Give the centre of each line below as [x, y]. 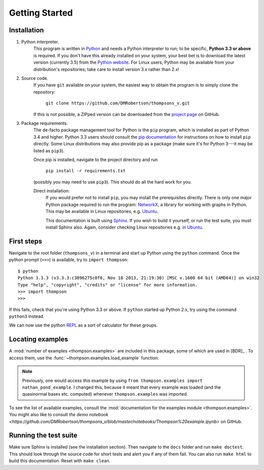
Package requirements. [45, 123]
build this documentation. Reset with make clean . [60, 461]
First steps [26, 241]
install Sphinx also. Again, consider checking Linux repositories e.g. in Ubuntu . [124, 227]
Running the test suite [43, 435]
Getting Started [41, 13]
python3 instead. [27, 316]
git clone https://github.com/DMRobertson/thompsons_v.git [118, 103]
